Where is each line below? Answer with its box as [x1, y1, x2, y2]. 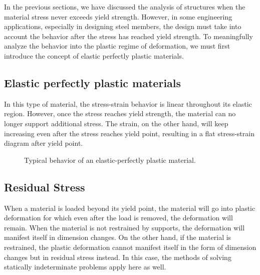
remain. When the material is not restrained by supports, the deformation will [4, 222, 245, 232]
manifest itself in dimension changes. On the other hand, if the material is [4, 232, 231, 242]
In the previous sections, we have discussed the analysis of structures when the [4, 2, 245, 12]
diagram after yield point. [4, 138, 83, 148]
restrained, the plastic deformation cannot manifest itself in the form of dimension [4, 241, 256, 252]
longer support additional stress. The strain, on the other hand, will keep [4, 118, 228, 128]
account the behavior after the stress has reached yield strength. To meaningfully [4, 31, 253, 41]
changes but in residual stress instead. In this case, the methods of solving [4, 251, 231, 262]
